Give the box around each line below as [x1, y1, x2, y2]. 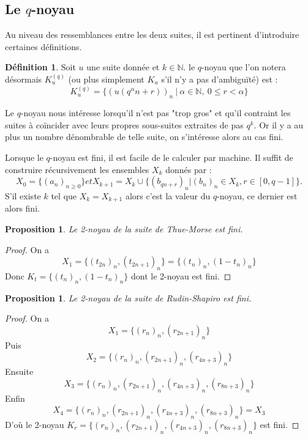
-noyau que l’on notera [201, 61, 286, 73]
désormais [5, 72, 42, 85]
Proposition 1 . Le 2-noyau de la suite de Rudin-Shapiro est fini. [5, 291, 252, 304]
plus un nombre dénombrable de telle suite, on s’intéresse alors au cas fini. [5, 130, 284, 143]
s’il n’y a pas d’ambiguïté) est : [161, 72, 278, 85]
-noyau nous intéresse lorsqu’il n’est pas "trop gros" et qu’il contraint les [20, 106, 291, 119]
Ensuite [5, 365, 34, 378]
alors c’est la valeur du [125, 189, 211, 202]
